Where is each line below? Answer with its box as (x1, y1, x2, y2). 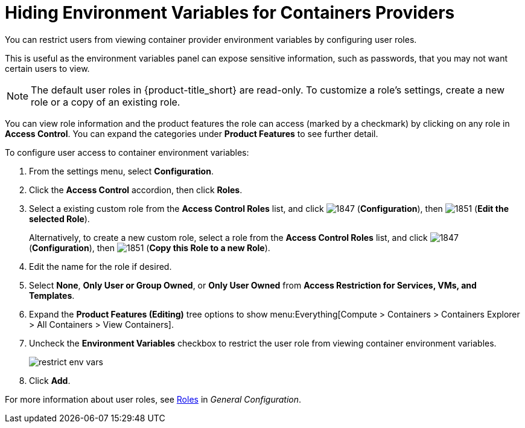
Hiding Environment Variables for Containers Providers (5, 2, 455, 23)
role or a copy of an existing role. (31, 95, 180, 108)
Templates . (29, 290, 75, 301)
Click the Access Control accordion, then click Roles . (29, 184, 243, 195)
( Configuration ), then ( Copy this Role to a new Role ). (29, 242, 270, 253)
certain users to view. (5, 63, 90, 74)
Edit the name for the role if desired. (29, 261, 172, 272)
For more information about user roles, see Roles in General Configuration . (5, 394, 302, 404)
